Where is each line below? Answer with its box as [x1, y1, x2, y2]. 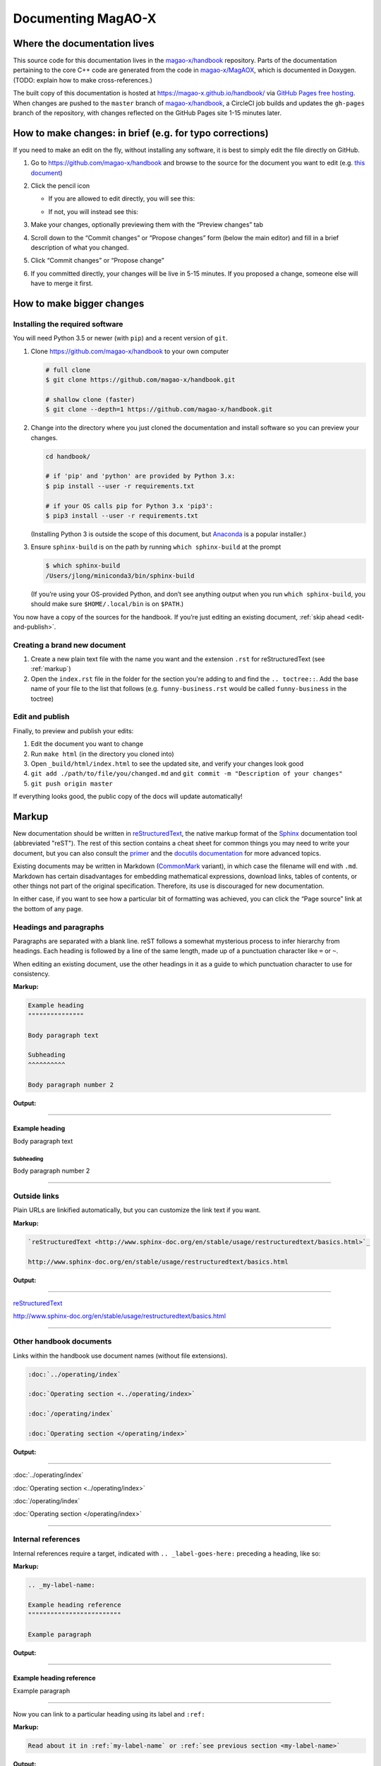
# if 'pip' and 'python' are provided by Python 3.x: [45, 472, 236, 480]
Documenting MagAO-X [13, 11, 157, 26]
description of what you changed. [30, 244, 129, 252]
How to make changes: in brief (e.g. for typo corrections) [13, 127, 269, 139]
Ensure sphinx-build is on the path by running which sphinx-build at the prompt [30, 543, 282, 551]
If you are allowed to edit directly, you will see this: [48, 194, 195, 203]
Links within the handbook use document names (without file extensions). [13, 1351, 228, 1360]
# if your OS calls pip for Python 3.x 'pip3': [45, 502, 213, 510]
